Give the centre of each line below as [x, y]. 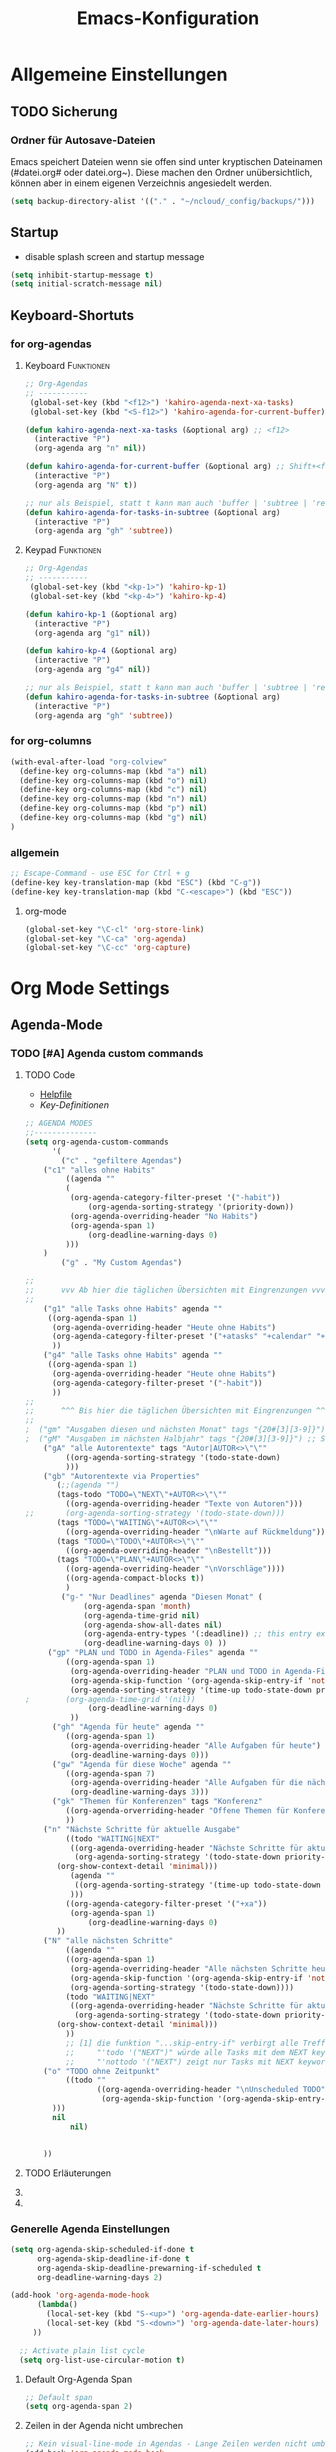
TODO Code [50, 1075]
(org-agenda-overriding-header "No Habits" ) [164, 1216]
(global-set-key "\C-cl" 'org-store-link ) [114, 929]
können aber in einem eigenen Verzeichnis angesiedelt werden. [141, 183]
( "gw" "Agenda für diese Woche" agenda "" [141, 1764]
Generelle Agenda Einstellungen [90, 2229]
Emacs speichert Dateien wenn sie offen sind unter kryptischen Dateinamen [166, 161]
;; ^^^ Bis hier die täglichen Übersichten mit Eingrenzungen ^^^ [177, 1411]
